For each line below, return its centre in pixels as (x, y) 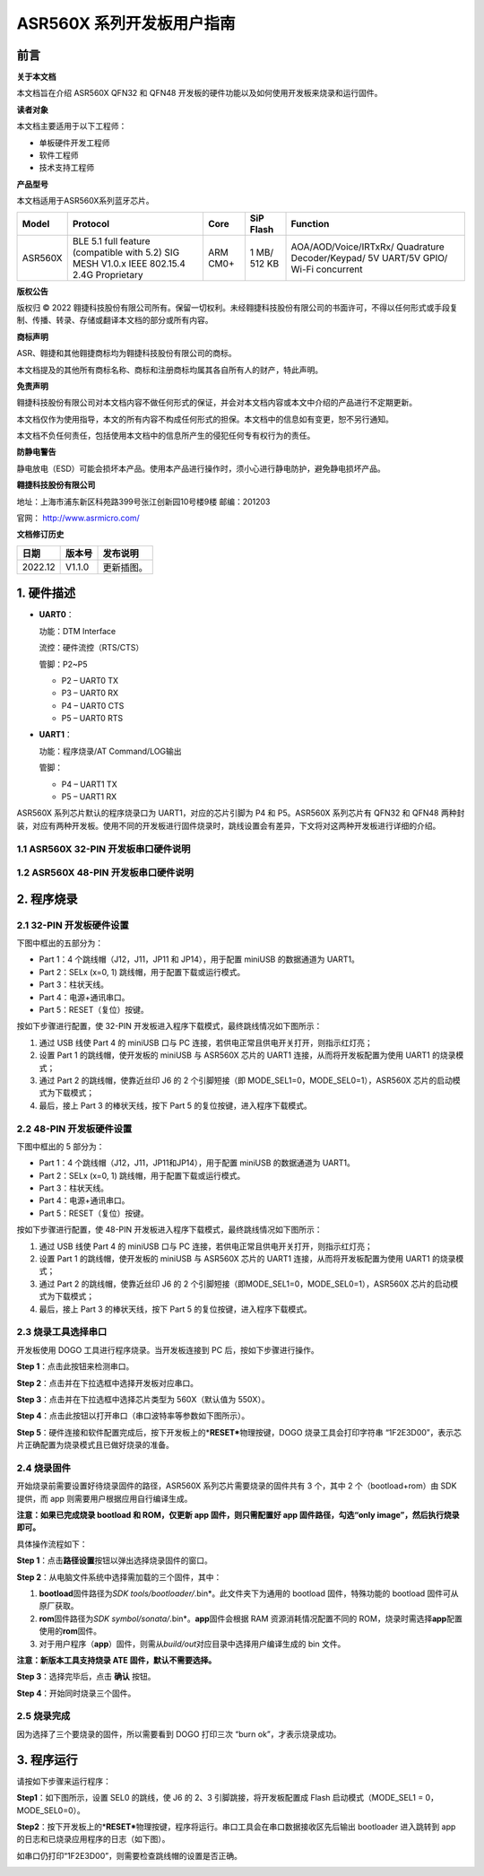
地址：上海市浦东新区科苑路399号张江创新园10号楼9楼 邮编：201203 (143, 502)
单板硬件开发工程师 (74, 143)
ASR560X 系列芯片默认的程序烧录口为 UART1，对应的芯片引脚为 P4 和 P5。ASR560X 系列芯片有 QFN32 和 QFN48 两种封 (241, 813)
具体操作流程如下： (52, 1544)
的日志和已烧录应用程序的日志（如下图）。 (93, 1839)
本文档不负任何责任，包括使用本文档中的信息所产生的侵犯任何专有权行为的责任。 (166, 436)
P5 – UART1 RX (89, 797)
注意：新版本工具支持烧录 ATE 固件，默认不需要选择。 (117, 1660)
